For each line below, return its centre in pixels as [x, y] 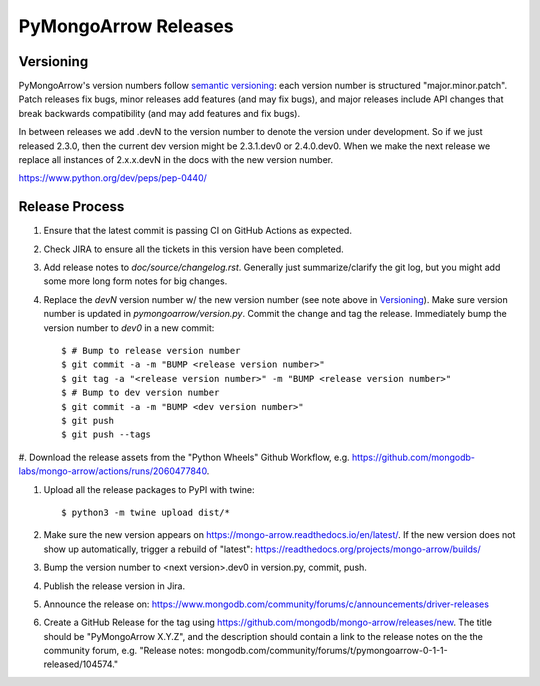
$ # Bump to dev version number [140, 393]
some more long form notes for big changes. [135, 281]
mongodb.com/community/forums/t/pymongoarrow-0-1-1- [327, 651]
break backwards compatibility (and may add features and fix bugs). [159, 113]
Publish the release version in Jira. [114, 586]
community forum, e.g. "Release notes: [124, 651]
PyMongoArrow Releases [126, 26]
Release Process [71, 206]
